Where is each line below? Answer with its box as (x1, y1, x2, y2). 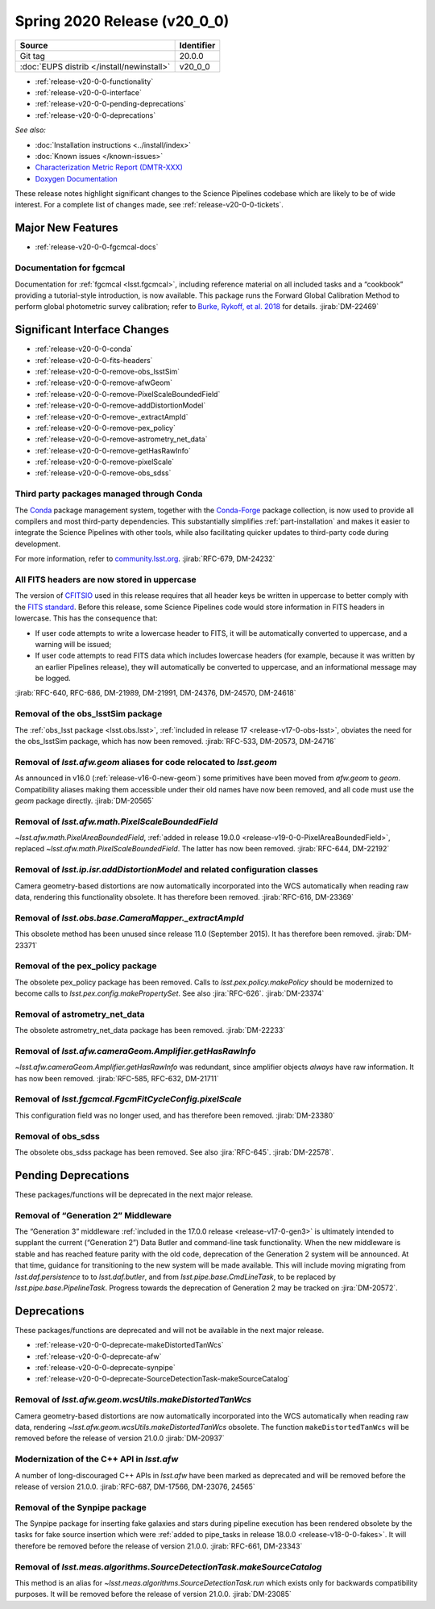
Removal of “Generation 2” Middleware (14, 1210, 172, 1221)
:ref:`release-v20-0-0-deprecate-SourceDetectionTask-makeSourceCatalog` (35, 1374, 290, 1384)
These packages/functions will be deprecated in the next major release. (14, 1189, 254, 1199)
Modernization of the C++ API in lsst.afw (14, 1453, 179, 1465)
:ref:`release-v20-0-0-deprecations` (35, 110, 156, 120)
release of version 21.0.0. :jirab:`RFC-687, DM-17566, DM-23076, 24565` (14, 1482, 255, 1491)
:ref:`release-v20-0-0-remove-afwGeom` (35, 378, 173, 387)
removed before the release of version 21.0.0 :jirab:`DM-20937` (14, 1433, 225, 1444)
